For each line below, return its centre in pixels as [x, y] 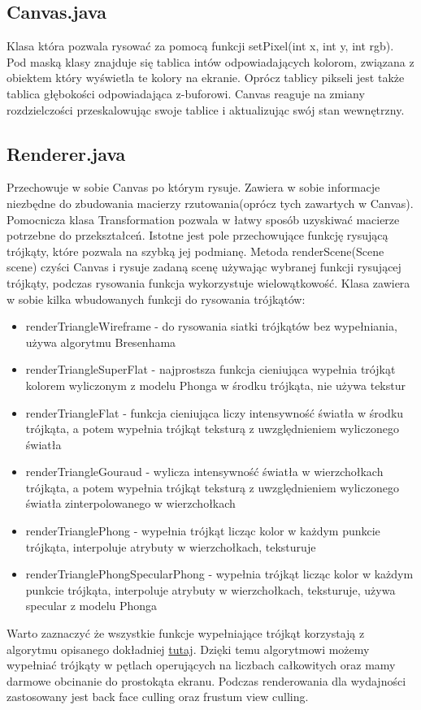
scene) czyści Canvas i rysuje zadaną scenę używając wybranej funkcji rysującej [204, 267]
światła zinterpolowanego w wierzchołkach [130, 503]
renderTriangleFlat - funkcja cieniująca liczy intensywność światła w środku [215, 412]
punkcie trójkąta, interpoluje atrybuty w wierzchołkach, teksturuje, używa [210, 589]
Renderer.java [66, 153]
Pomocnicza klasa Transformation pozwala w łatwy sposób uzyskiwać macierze [203, 219]
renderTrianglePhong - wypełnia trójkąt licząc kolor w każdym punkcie [203, 531]
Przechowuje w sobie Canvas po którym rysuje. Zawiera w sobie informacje [193, 187]
